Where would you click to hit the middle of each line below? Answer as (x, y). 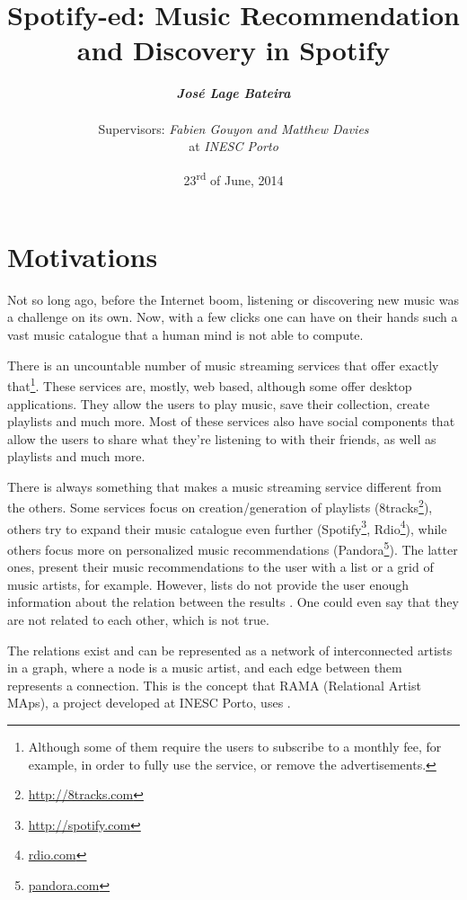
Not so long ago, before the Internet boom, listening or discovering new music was (233, 299)
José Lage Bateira (233, 93)
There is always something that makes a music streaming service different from (225, 486)
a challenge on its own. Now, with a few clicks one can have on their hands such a (233, 317)
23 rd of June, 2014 (233, 178)
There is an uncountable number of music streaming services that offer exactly (223, 365)
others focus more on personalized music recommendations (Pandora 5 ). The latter (233, 548)
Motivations (83, 256)
